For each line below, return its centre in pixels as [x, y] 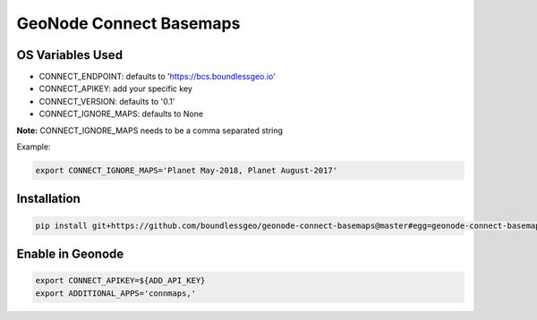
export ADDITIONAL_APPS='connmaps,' [116, 293]
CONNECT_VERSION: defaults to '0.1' [107, 101]
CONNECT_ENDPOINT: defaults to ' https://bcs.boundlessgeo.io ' [158, 77]
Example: [34, 147]
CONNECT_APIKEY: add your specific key [115, 88]
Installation [48, 199]
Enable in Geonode [70, 254]
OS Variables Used [70, 55]
